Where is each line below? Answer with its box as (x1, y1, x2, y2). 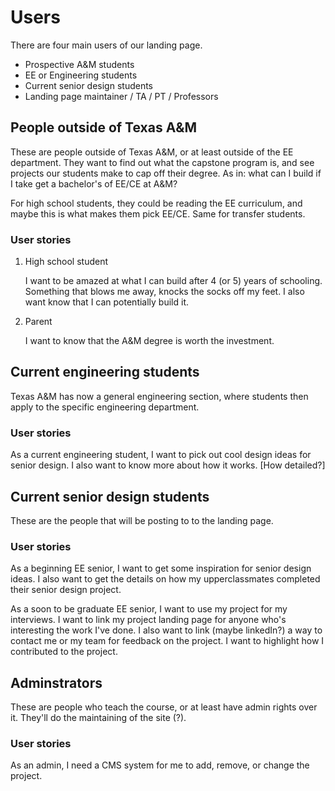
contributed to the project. (10, 646, 118, 658)
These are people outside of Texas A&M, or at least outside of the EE (10, 146, 294, 158)
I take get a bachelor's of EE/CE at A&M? (10, 177, 178, 190)
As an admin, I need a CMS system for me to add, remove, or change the (10, 759, 310, 771)
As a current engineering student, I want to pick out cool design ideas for (10, 449, 312, 461)
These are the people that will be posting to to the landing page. (10, 514, 274, 526)
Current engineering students (10, 364, 200, 381)
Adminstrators (10, 674, 103, 691)
